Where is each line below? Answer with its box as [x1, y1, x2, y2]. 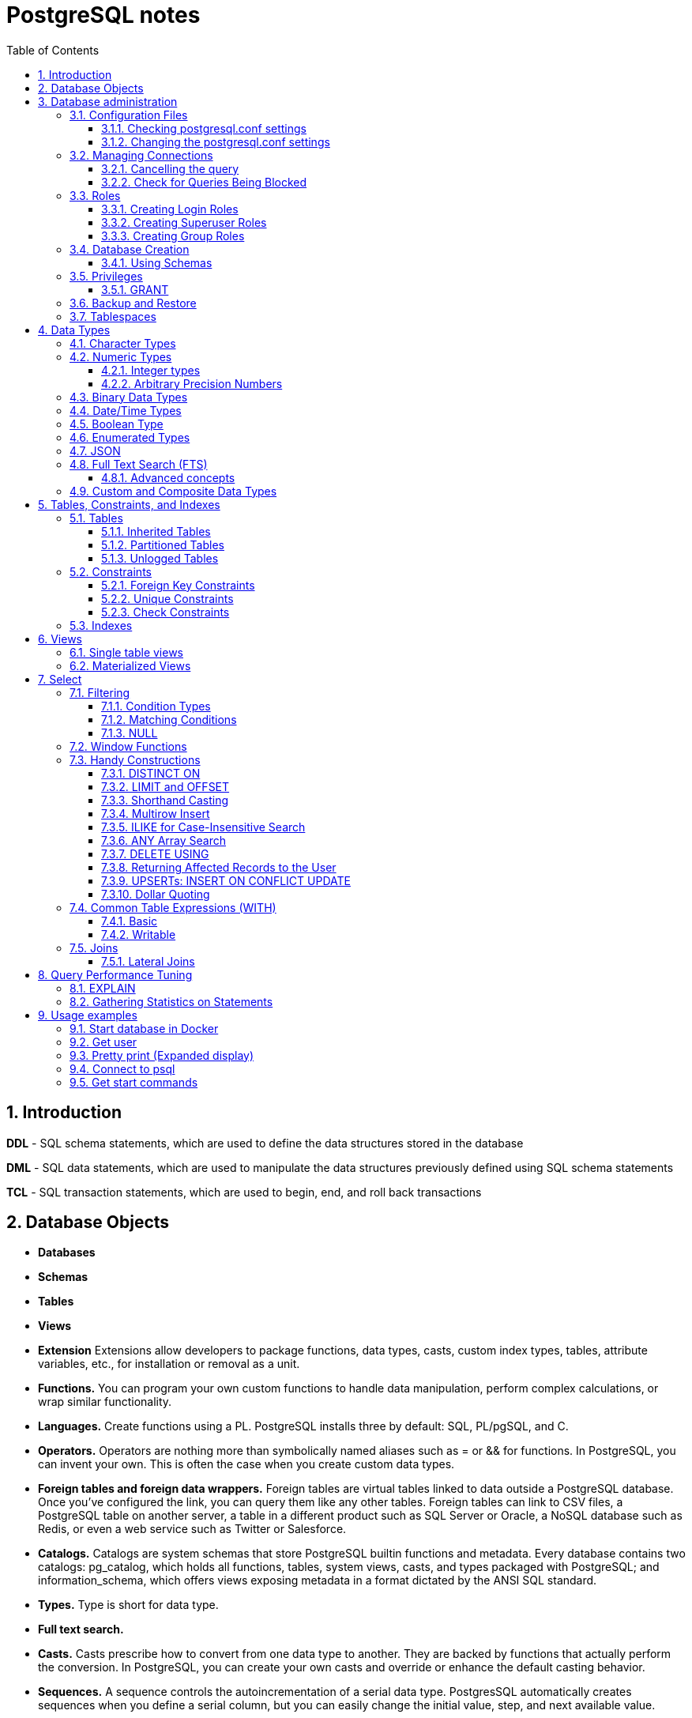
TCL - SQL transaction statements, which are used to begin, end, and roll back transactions [6, 1185, 482, 1199]
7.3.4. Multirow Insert [101, 806, 210, 820]
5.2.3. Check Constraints [101, 605, 230, 619]
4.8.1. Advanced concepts [101, 470, 235, 484]
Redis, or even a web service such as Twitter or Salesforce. [38, 1522, 347, 1536]
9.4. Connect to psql [70, 1061, 175, 1076]
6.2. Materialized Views [70, 658, 191, 673]
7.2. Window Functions [70, 739, 187, 753]
